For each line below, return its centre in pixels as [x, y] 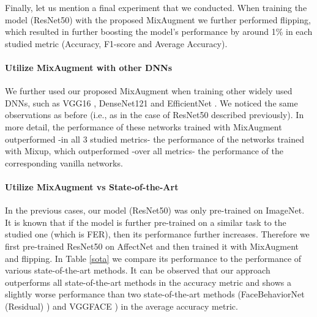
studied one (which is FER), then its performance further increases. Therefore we [157, 234]
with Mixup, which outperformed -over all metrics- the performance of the [144, 151]
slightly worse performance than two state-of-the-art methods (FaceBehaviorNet [155, 294]
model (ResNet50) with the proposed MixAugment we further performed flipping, [158, 19]
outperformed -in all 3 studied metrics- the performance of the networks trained [155, 139]
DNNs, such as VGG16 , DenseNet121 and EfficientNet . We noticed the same [151, 103]
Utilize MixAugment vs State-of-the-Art [92, 186]
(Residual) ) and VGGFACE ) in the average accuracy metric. [121, 306]
